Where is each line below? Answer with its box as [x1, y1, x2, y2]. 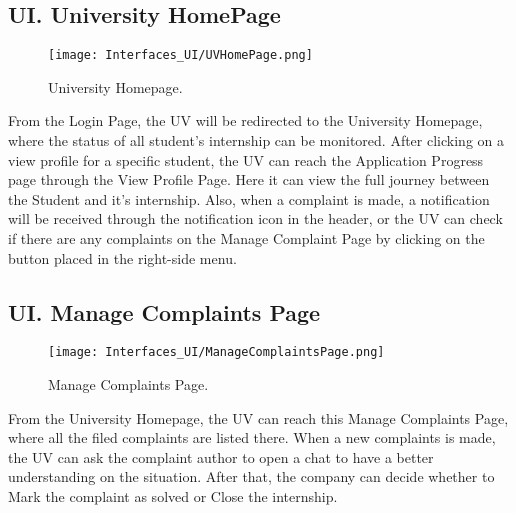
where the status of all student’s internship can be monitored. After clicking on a [8, 130, 504, 151]
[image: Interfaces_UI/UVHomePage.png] [48, 48, 313, 63]
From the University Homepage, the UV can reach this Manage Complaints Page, [8, 407, 509, 428]
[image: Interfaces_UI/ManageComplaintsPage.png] [48, 345, 385, 360]
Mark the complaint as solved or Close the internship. [8, 486, 338, 507]
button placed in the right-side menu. [8, 247, 237, 268]
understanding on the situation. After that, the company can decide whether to [8, 466, 495, 487]
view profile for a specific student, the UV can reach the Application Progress [8, 149, 484, 170]
